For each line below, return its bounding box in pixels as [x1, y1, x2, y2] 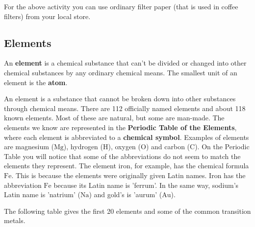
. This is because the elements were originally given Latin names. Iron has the [11, 170, 246, 180]
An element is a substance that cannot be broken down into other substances [4, 93, 236, 104]
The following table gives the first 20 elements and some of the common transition [4, 205, 251, 216]
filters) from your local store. [4, 11, 91, 21]
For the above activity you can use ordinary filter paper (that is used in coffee [4, 1, 238, 11]
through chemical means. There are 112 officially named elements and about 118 [4, 103, 246, 113]
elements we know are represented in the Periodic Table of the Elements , [4, 122, 237, 132]
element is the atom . [4, 77, 68, 87]
